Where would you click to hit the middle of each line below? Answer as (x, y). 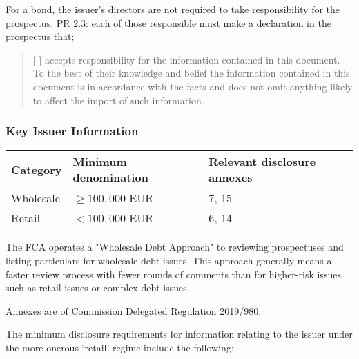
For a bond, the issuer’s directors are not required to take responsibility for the (173, 9)
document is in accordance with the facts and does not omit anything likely (193, 86)
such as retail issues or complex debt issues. (98, 288)
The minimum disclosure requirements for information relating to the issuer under (179, 334)
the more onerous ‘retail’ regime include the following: (120, 347)
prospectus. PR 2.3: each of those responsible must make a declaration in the (168, 22)
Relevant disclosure (262, 162)
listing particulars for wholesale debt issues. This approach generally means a (169, 260)
